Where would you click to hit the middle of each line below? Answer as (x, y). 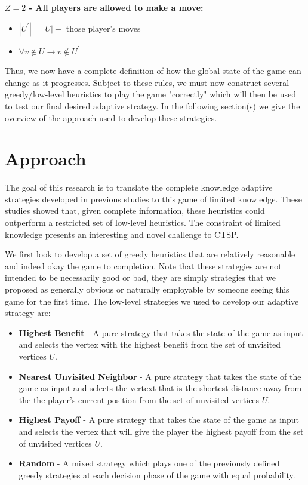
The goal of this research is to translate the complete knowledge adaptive (139, 187)
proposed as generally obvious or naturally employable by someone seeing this (147, 289)
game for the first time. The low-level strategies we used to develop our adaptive (152, 301)
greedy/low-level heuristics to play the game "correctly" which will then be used (150, 94)
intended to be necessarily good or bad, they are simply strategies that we (140, 277)
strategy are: (28, 313)
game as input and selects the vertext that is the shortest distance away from (160, 388)
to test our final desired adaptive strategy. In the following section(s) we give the (153, 105)
